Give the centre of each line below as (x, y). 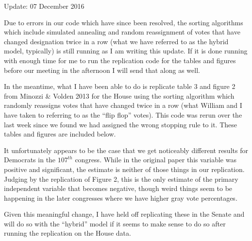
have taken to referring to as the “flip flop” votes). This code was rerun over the (123, 114)
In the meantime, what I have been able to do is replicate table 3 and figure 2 (120, 86)
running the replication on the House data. (67, 233)
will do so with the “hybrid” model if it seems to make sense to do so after (115, 223)
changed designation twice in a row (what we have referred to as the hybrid (116, 41)
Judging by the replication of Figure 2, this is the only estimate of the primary (121, 179)
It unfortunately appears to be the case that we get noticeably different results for (126, 150)
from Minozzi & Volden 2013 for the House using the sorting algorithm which (119, 95)
